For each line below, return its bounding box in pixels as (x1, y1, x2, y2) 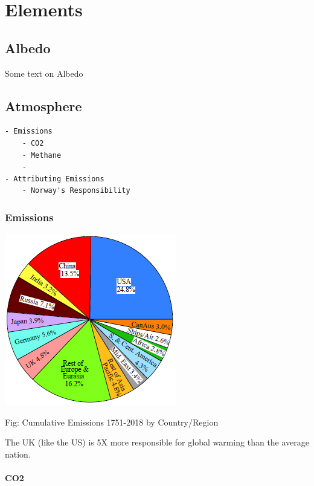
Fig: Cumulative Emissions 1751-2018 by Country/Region (5, 415, 219, 428)
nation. (5, 447, 31, 460)
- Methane (22, 151, 62, 160)
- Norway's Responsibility (22, 186, 130, 195)
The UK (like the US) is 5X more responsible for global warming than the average (5, 436, 310, 449)
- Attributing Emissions (5, 174, 104, 183)
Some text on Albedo (5, 66, 83, 79)
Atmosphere (5, 96, 82, 115)
